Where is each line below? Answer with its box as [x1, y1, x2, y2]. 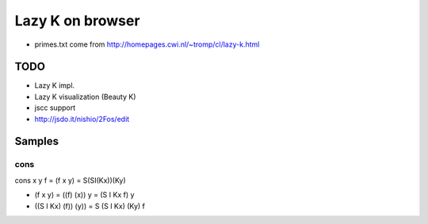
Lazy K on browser [14, 12, 140, 29]
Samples [14, 135, 59, 148]
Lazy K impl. [34, 81, 75, 90]
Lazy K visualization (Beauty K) [34, 92, 136, 101]
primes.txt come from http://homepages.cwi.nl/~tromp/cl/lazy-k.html [34, 40, 260, 49]
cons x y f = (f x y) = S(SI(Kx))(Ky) [14, 175, 126, 185]
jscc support [34, 103, 75, 112]
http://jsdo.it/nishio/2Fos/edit [34, 114, 130, 123]
